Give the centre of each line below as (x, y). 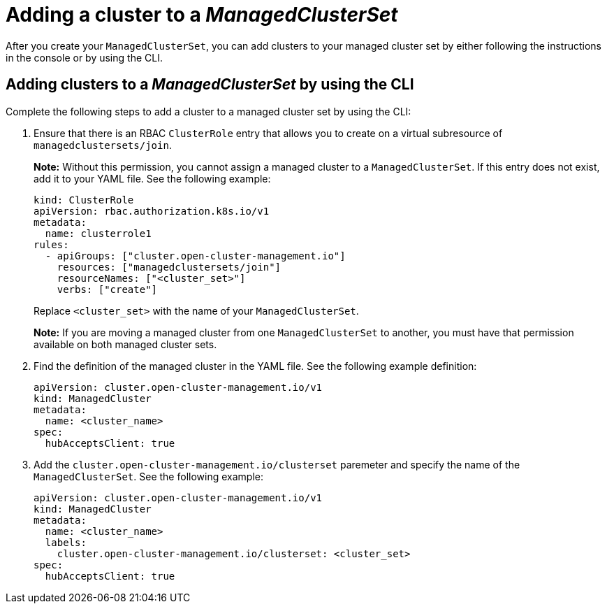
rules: (51, 244)
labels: (66, 542)
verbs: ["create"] (107, 289)
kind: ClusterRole (84, 200)
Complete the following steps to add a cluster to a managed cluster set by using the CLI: (209, 111)
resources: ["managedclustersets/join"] (169, 267)
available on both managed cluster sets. (125, 344)
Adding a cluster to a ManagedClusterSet (202, 15)
